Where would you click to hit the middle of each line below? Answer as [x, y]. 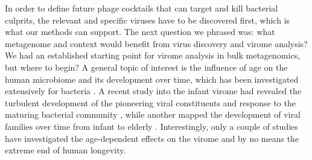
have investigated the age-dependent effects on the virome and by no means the [152, 138]
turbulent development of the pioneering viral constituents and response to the [150, 102]
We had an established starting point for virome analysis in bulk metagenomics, [153, 55]
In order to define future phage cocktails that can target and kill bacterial [142, 8]
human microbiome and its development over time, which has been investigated [152, 79]
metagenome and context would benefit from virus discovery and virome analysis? [156, 43]
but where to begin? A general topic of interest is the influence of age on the [146, 67]
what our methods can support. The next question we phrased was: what [140, 32]
